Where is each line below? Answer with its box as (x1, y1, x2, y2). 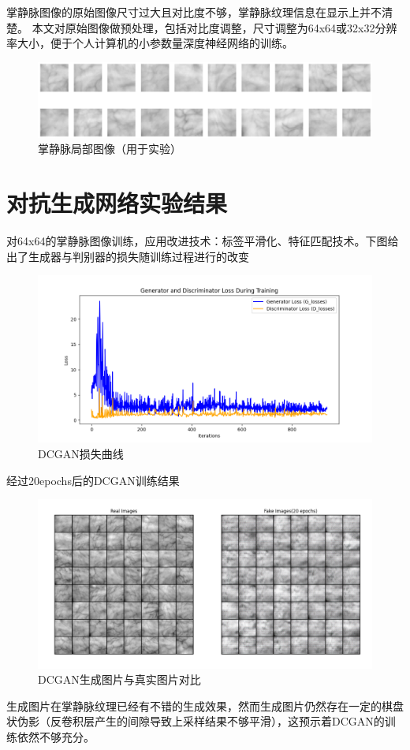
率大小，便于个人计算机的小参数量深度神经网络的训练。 (6, 35, 293, 51)
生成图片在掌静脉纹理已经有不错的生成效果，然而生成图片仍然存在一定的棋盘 (6, 697, 404, 714)
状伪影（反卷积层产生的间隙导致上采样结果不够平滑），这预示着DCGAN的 (6, 713, 385, 729)
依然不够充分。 (17, 728, 95, 744)
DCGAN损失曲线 (38, 445, 124, 461)
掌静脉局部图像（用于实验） (38, 140, 181, 157)
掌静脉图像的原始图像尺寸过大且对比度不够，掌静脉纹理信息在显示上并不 (6, 4, 382, 20)
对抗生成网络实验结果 (6, 187, 228, 219)
